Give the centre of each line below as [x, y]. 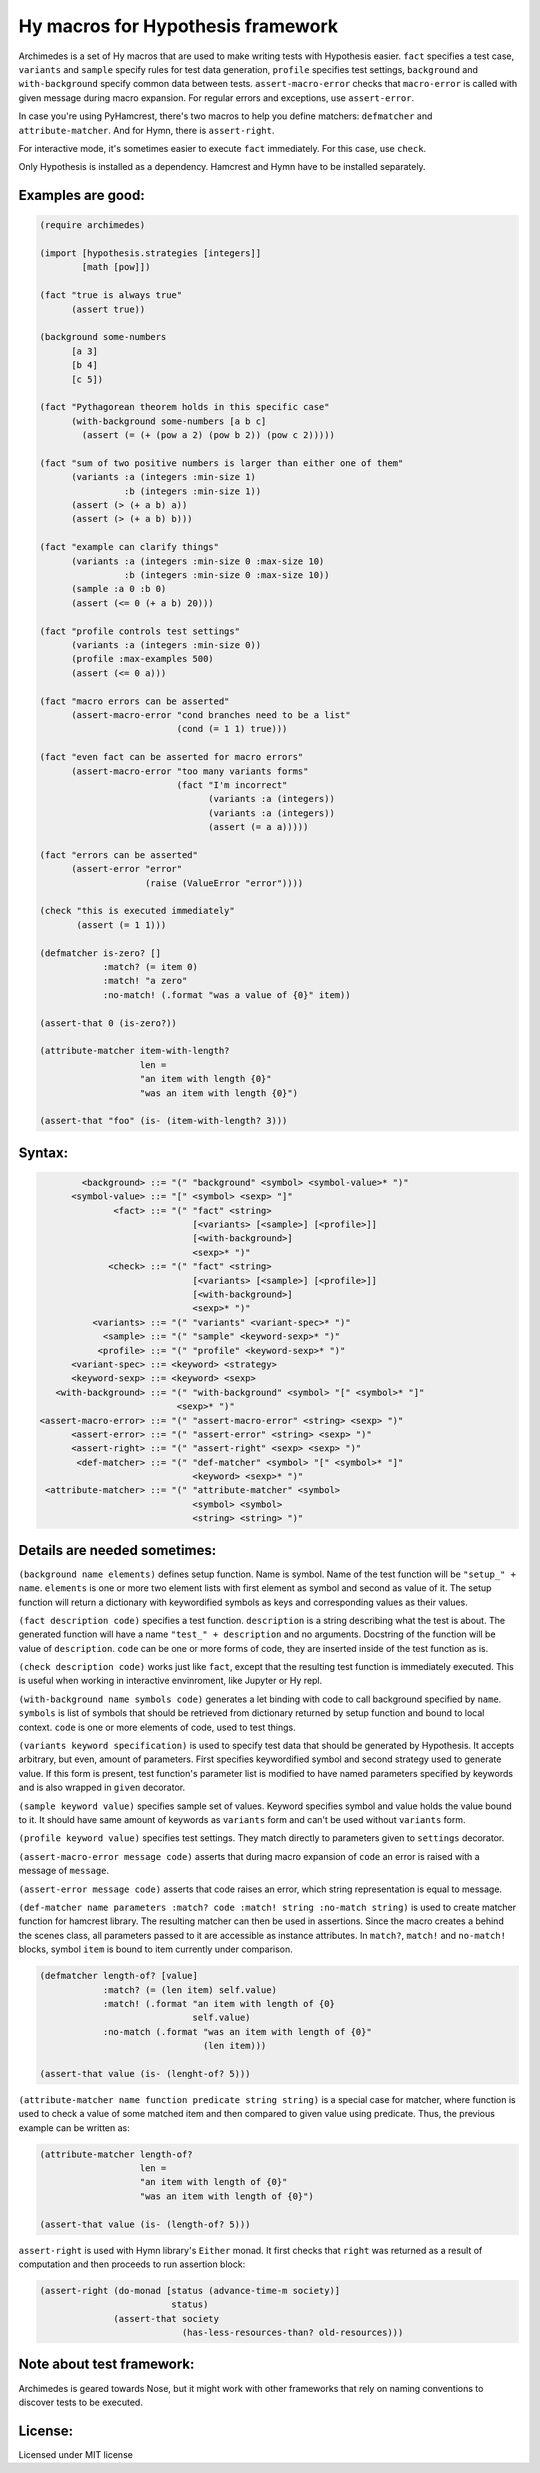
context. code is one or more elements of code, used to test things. [157, 1727]
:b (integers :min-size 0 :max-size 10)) [226, 575]
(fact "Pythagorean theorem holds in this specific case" [184, 407]
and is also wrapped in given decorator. [101, 1787]
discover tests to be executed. [81, 2402]
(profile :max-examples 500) [142, 659]
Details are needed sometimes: [117, 1550]
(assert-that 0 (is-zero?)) [108, 1023]
